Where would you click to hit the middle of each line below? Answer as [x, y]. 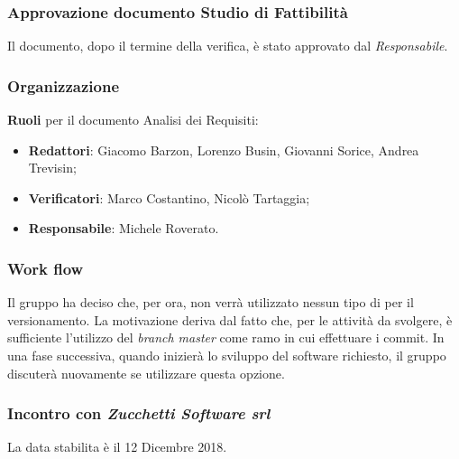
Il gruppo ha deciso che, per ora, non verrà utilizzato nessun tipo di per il [211, 302]
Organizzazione [64, 85]
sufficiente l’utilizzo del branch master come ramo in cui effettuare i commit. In [226, 337]
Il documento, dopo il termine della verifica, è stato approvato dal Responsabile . [228, 46]
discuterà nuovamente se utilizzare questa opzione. [146, 373]
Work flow [46, 268]
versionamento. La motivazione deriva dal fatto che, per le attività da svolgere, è [230, 319]
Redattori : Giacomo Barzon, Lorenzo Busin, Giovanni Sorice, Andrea [224, 150]
